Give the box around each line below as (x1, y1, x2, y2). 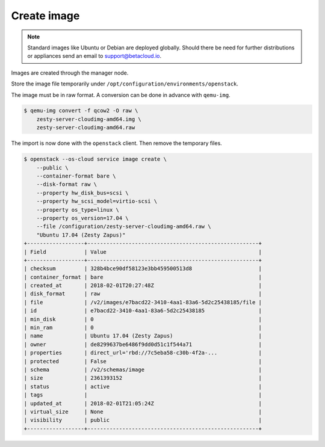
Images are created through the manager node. (11, 69, 129, 76)
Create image (11, 9, 80, 22)
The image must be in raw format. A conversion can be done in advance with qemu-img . (11, 91, 231, 99)
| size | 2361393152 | (23, 375, 262, 381)
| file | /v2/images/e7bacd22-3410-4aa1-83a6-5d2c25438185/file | (23, 298, 262, 306)
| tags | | (23, 392, 262, 398)
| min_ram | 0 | (23, 324, 262, 331)
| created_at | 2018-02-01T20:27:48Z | (23, 282, 262, 289)
